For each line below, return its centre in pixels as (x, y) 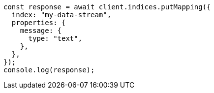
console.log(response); (49, 70)
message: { (41, 31)
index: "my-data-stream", (61, 15)
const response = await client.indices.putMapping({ (107, 7)
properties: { (39, 23)
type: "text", (55, 38)
